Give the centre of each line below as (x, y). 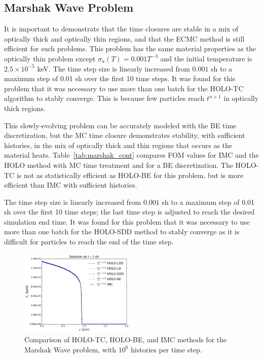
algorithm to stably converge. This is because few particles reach (104, 98)
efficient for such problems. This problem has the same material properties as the (130, 48)
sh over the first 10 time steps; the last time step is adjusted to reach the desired (129, 212)
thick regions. (25, 108)
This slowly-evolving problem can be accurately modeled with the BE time (120, 125)
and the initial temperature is (206, 58)
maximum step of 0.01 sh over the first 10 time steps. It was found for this (120, 78)
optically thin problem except (50, 58)
